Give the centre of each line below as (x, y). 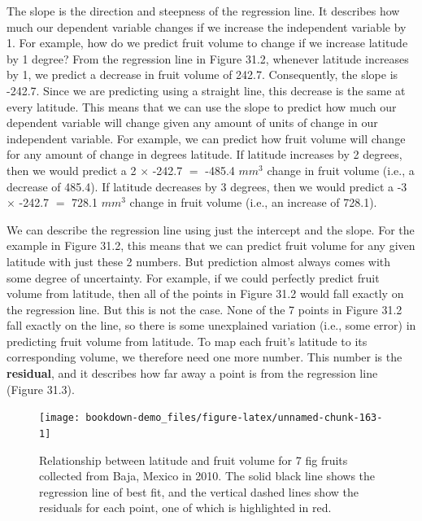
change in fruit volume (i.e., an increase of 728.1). (253, 202)
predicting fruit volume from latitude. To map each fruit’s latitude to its (187, 341)
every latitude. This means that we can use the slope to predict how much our (202, 106)
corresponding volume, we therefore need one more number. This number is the (204, 357)
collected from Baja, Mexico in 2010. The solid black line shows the (207, 476)
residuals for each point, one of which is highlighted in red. (185, 508)
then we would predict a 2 (72, 170)
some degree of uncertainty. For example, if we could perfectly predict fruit (193, 277)
